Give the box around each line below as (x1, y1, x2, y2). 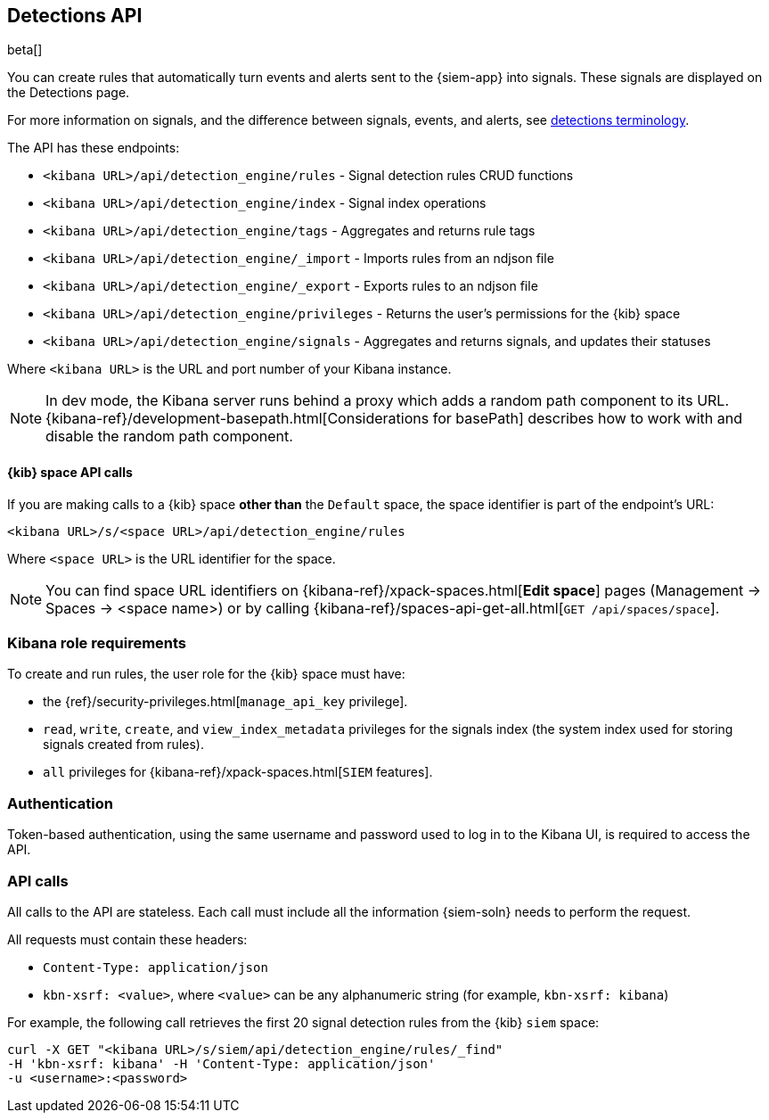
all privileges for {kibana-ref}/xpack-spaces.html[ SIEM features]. (43, 764, 433, 780)
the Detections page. (7, 85, 130, 101)
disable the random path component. (45, 427, 293, 446)
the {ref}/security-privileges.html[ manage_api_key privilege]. (43, 694, 408, 710)
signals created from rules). (43, 737, 204, 753)
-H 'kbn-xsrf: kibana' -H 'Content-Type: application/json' (7, 1056, 436, 1071)
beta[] (7, 42, 43, 58)
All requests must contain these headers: (7, 931, 248, 947)
